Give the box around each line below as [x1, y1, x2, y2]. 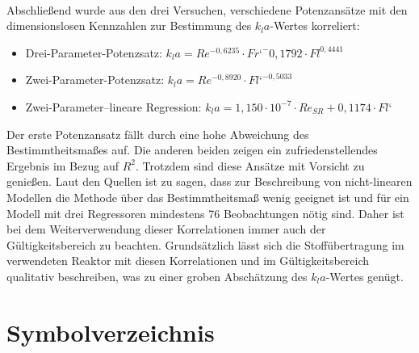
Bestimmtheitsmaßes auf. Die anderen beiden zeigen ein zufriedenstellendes [6, 141, 378, 158]
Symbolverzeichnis [6, 315, 215, 348]
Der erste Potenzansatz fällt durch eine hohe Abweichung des [6, 125, 309, 142]
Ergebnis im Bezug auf [6, 157, 119, 174]
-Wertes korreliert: [270, 17, 360, 34]
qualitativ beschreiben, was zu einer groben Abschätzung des [6, 267, 308, 284]
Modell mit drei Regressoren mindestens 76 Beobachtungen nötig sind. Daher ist [6, 204, 404, 221]
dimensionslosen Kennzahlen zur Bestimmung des [6, 17, 252, 34]
